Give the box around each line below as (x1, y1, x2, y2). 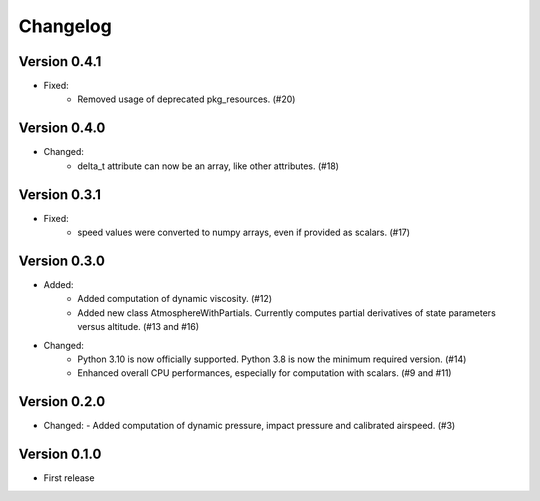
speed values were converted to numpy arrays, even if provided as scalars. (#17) (77, 226, 410, 239)
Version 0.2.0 (18, 393, 106, 410)
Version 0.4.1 (18, 53, 102, 70)
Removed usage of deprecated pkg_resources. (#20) (77, 93, 296, 105)
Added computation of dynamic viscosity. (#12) (77, 293, 273, 305)
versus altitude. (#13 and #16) (77, 321, 200, 333)
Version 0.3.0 (18, 252, 105, 269)
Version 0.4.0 (18, 120, 106, 137)
